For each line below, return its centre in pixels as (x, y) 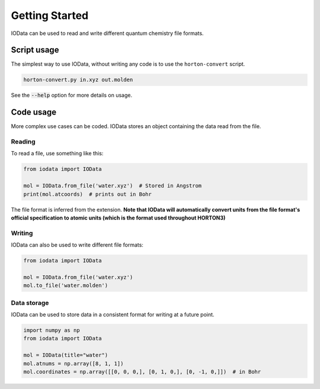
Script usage (35, 50)
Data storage (30, 302)
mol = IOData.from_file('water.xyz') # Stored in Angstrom (113, 186)
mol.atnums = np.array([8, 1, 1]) (73, 364)
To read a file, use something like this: (57, 154)
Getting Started (50, 15)
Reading (23, 142)
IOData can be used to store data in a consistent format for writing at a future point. (113, 315)
